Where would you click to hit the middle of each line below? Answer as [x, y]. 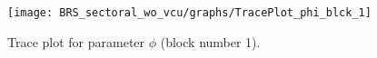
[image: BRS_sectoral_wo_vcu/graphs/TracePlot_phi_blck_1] [189, 13]
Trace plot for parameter [76, 41]
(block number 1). [210, 41]
